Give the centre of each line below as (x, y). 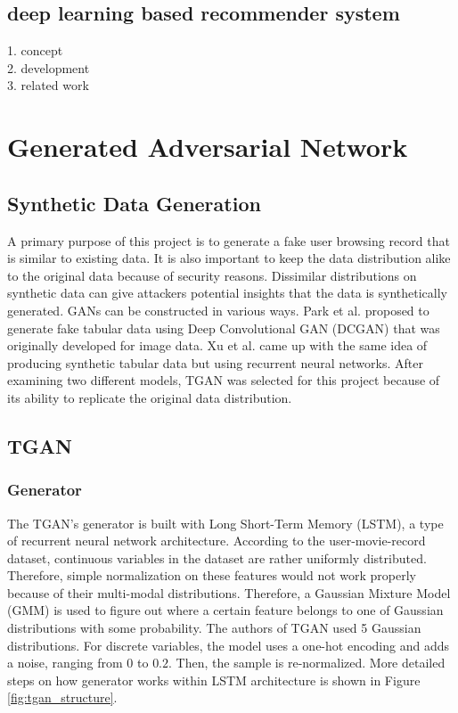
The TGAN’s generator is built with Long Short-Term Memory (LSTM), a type (225, 523)
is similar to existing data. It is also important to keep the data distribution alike (229, 258)
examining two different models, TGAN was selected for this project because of (224, 380)
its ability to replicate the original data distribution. (150, 397)
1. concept (35, 50)
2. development (49, 67)
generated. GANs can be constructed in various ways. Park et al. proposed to (218, 310)
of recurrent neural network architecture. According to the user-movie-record (217, 541)
